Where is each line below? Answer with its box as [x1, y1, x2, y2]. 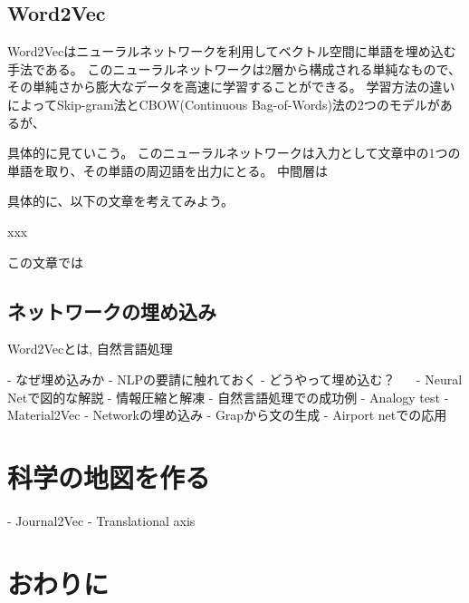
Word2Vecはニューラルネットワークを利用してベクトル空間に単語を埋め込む [7, 42, 456, 61]
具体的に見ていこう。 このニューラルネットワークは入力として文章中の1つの [7, 143, 461, 162]
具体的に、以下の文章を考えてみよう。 [7, 191, 234, 210]
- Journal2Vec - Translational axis [7, 511, 196, 530]
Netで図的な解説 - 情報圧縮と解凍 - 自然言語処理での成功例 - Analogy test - [7, 387, 449, 406]
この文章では [7, 252, 83, 271]
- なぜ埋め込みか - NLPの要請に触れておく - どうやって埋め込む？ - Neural [7, 369, 463, 388]
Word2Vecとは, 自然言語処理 [7, 339, 173, 358]
